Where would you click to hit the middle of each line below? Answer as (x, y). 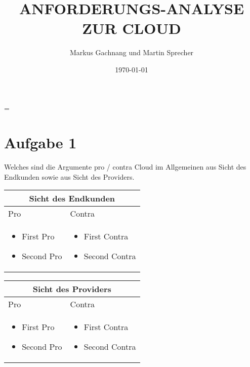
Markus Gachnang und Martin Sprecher (132, 52)
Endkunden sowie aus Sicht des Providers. (69, 176)
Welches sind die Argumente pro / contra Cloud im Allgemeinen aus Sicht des (125, 167)
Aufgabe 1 (40, 142)
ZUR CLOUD (132, 28)
